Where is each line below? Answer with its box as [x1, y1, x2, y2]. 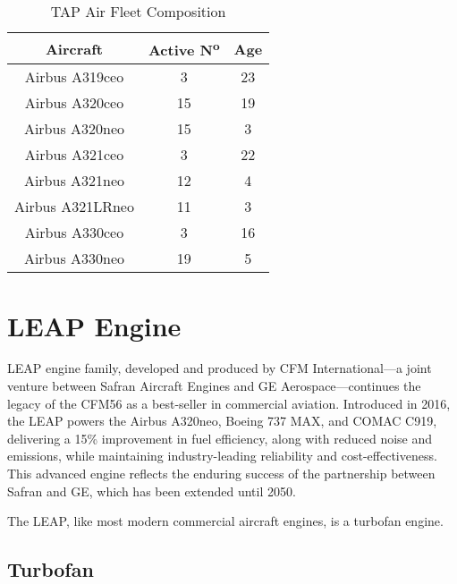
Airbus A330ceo [24, 222, 124, 243]
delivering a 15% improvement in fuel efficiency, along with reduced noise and [7, 428, 433, 447]
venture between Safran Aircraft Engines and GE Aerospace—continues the [7, 377, 421, 395]
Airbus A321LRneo [14, 196, 134, 217]
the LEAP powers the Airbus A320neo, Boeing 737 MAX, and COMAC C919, [7, 411, 437, 430]
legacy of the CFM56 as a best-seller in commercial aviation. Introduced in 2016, [7, 394, 451, 412]
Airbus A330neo [23, 248, 125, 269]
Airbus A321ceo [24, 144, 124, 165]
